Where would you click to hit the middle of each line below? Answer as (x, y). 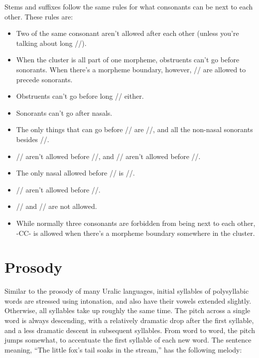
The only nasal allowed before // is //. (75, 173)
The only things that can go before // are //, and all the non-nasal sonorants (134, 129)
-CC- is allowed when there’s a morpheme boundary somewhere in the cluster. (135, 233)
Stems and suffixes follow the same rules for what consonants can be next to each (129, 6)
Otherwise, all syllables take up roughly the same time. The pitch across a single (128, 310)
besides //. (33, 139)
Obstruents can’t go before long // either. (80, 96)
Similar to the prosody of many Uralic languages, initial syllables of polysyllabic (127, 291)
